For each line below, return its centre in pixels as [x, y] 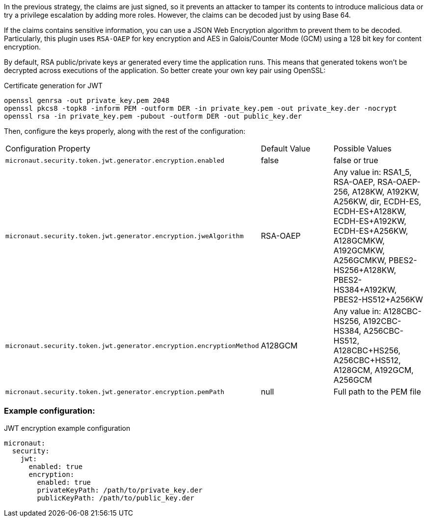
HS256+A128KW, [365, 270]
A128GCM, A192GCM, [374, 370]
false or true [356, 160]
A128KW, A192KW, [386, 192]
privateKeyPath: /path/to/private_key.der [120, 490]
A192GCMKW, [359, 250]
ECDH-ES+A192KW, [370, 221]
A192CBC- [382, 321]
